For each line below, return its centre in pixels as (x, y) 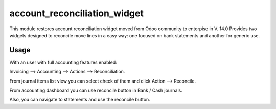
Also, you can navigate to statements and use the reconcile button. (80, 100)
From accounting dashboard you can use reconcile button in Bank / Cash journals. (96, 90)
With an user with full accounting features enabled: (63, 62)
